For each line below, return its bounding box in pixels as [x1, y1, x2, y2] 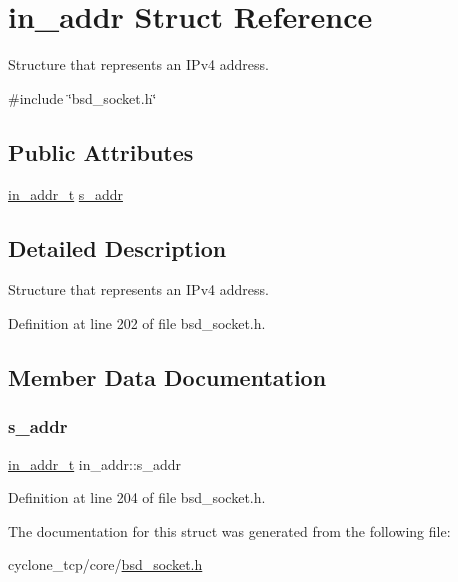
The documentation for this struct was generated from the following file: [8, 520, 451, 541]
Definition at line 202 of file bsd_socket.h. [8, 312, 266, 333]
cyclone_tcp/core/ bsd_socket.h [8, 554, 203, 575]
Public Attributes [8, 136, 194, 167]
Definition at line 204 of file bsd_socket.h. [8, 487, 266, 508]
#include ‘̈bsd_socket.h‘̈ [8, 87, 157, 108]
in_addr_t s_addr [8, 183, 123, 204]
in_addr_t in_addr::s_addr [8, 453, 181, 474]
